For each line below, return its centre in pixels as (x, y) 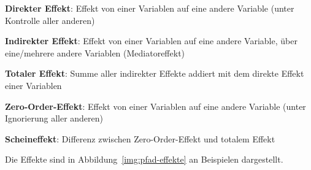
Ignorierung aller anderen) (54, 118)
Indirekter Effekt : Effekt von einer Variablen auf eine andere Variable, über (151, 41)
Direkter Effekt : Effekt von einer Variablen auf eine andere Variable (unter (150, 8)
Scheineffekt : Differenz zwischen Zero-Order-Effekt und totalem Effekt (140, 138)
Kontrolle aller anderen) (50, 20)
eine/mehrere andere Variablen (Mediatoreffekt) (95, 52)
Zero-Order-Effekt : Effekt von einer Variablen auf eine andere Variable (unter (155, 106)
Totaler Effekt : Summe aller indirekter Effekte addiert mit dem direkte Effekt (155, 73)
